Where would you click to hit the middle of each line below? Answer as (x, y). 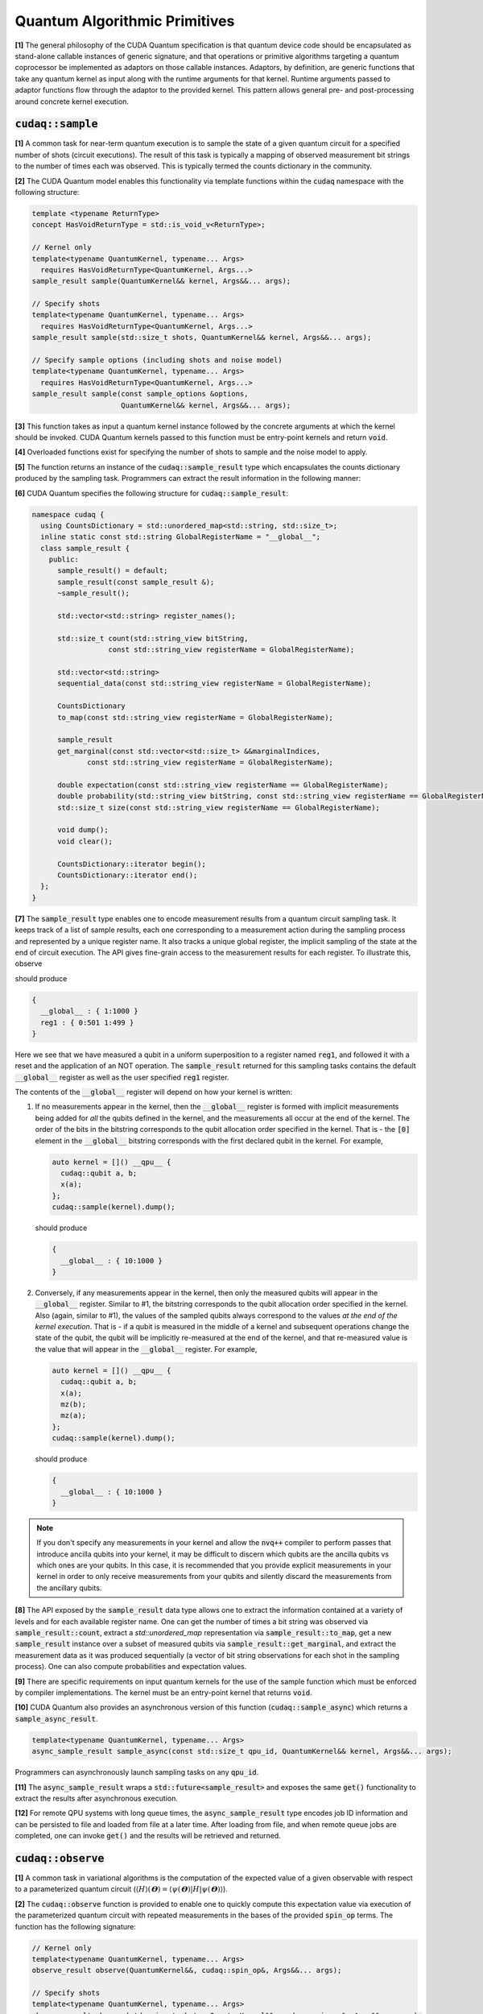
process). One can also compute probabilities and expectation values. (131, 1667)
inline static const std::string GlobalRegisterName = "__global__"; (181, 537)
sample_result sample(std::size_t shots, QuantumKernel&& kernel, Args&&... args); (202, 338)
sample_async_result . (56, 1718)
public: (64, 559)
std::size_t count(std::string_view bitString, (153, 638)
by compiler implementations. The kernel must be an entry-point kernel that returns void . (164, 1693)
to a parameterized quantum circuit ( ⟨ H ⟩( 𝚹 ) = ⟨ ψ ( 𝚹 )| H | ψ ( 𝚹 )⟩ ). (122, 1889)
